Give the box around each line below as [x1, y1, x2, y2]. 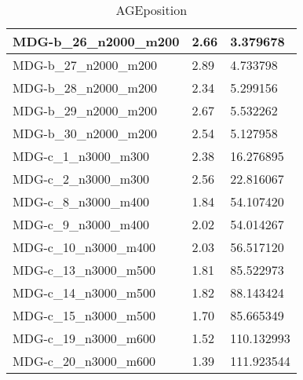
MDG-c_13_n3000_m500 [13, 261, 156, 279]
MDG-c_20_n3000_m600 [13, 352, 156, 370]
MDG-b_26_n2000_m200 [13, 32, 180, 50]
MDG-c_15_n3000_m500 [13, 306, 156, 324]
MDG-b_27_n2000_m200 [13, 56, 157, 74]
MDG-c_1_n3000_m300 [13, 147, 150, 165]
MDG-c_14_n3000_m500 [13, 283, 156, 301]
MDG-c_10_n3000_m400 [13, 238, 156, 256]
